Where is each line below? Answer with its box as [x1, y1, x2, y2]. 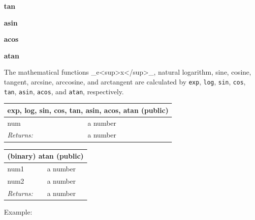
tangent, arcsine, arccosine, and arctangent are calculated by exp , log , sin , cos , [4, 76, 246, 86]
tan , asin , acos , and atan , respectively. [4, 86, 124, 96]
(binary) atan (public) [7, 151, 84, 161]
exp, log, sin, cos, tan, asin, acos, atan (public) [7, 105, 169, 115]
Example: [4, 206, 32, 217]
